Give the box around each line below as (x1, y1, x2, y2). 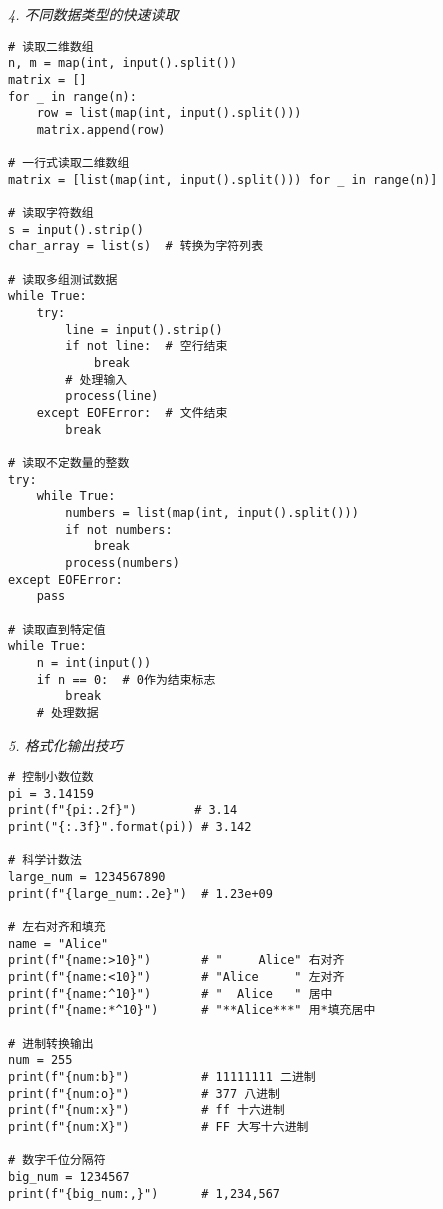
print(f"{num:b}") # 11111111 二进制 (8, 1069, 316, 1084)
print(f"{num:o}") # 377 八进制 (8, 1086, 280, 1101)
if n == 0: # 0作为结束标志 (36, 672, 216, 687)
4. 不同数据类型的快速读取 (8, 4, 179, 24)
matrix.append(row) (36, 122, 166, 137)
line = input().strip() (65, 322, 223, 337)
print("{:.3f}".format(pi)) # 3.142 (8, 820, 252, 835)
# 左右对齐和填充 (8, 920, 106, 934)
